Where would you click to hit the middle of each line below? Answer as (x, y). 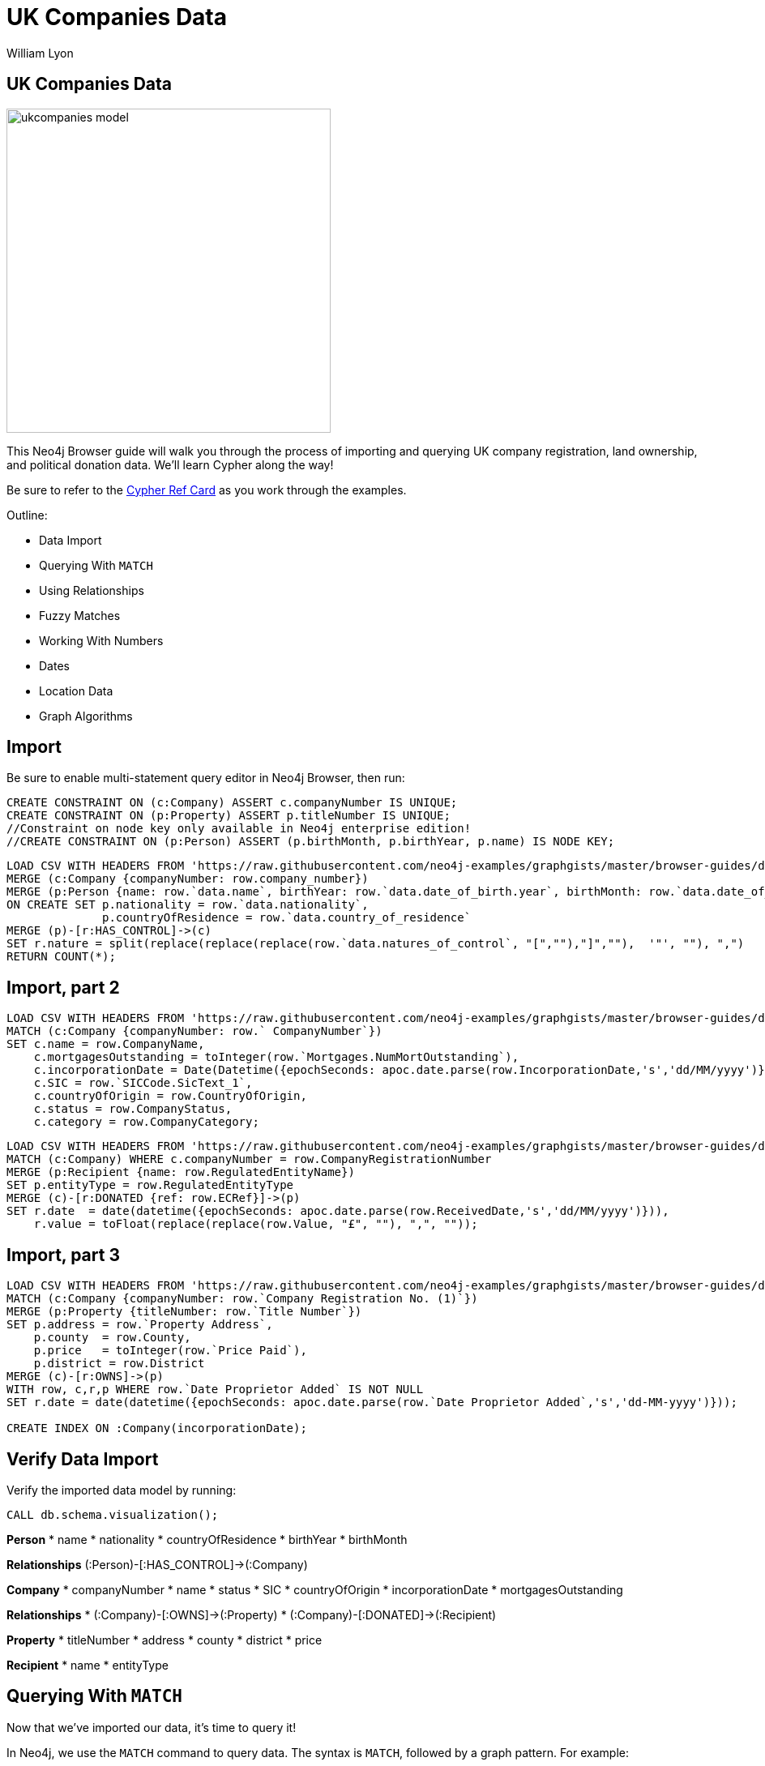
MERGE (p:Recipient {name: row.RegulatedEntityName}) (181, 1172)
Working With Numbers (101, 640)
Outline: (27, 515)
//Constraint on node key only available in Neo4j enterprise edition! (239, 829)
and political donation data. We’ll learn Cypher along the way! (170, 464)
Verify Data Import (83, 1459)
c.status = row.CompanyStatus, (133, 1109)
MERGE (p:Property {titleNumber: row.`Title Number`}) (184, 1312)
